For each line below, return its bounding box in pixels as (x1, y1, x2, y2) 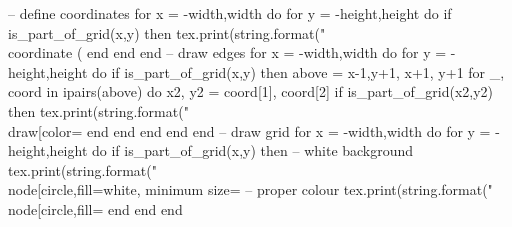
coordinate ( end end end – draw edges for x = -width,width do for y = (8, 42, 447, 63)
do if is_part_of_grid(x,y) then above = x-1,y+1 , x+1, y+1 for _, (92, 61, 505, 82)
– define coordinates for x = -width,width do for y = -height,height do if (8, 3, 452, 23)
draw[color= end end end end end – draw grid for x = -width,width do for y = (8, 120, 491, 141)
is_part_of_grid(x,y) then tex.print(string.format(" (8, 22, 326, 43)
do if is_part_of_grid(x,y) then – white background (92, 140, 414, 161)
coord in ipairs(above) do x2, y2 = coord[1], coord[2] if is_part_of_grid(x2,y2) (8, 81, 494, 102)
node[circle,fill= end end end (8, 198, 183, 219)
